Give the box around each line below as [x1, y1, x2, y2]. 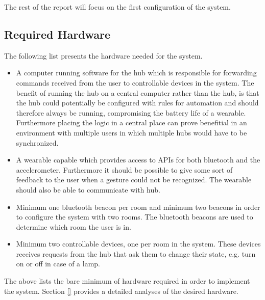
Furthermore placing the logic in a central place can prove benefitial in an [16, 117, 247, 128]
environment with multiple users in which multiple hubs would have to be [16, 127, 247, 138]
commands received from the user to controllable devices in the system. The [16, 77, 254, 88]
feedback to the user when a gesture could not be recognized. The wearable [16, 174, 252, 185]
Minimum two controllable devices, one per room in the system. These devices [16, 238, 261, 249]
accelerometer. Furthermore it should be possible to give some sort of [16, 164, 233, 175]
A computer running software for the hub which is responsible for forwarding [16, 67, 257, 78]
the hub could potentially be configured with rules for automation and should [16, 97, 259, 108]
